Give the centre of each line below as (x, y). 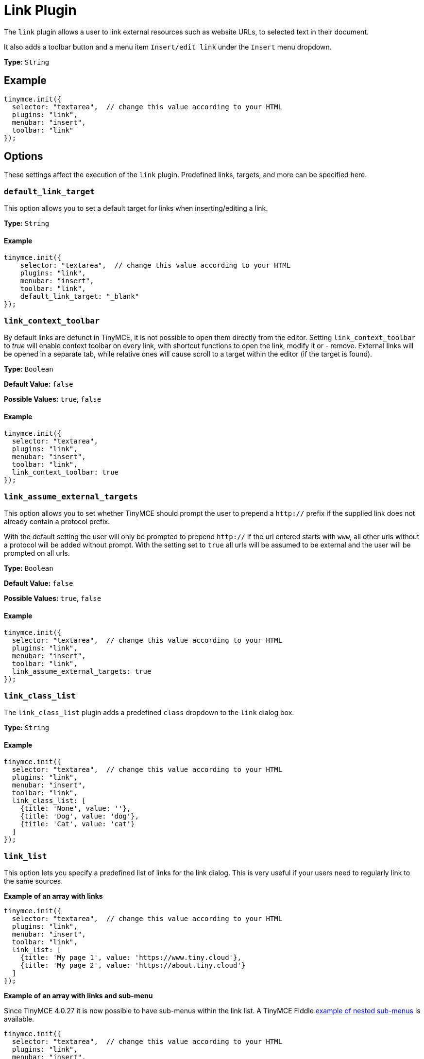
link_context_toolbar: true (65, 472)
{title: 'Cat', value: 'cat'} (77, 824)
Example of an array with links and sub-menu (78, 996)
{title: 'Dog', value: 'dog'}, (80, 816)
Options (24, 156)
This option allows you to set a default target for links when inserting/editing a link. (136, 208)
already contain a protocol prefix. (57, 522)
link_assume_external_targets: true (82, 672)
